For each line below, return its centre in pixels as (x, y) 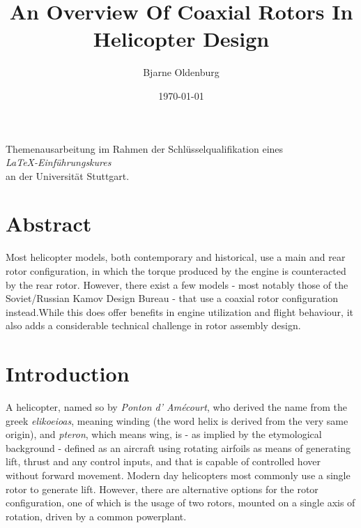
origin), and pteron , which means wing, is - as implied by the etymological (164, 434)
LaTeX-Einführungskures (59, 162)
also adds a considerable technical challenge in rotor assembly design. (153, 325)
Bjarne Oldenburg (181, 72)
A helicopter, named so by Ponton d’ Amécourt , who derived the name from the (176, 407)
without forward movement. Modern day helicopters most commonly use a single (178, 475)
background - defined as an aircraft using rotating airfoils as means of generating (178, 447)
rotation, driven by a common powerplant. (96, 516)
